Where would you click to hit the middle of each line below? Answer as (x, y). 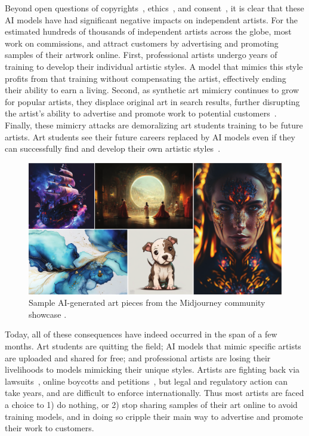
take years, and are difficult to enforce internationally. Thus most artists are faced (154, 393)
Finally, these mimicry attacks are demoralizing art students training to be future (154, 125)
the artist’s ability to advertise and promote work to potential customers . (141, 113)
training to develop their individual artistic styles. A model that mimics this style (154, 66)
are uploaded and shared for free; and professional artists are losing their (138, 357)
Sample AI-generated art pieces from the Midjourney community (147, 303)
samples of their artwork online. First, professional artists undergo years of (141, 55)
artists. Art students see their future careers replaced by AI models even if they (150, 136)
